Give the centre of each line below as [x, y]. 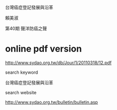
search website [21, 92]
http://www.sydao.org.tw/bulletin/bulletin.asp [52, 102]
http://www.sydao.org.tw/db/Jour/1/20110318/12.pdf [58, 62]
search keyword [22, 72]
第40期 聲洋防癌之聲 [26, 28]
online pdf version [44, 49]
